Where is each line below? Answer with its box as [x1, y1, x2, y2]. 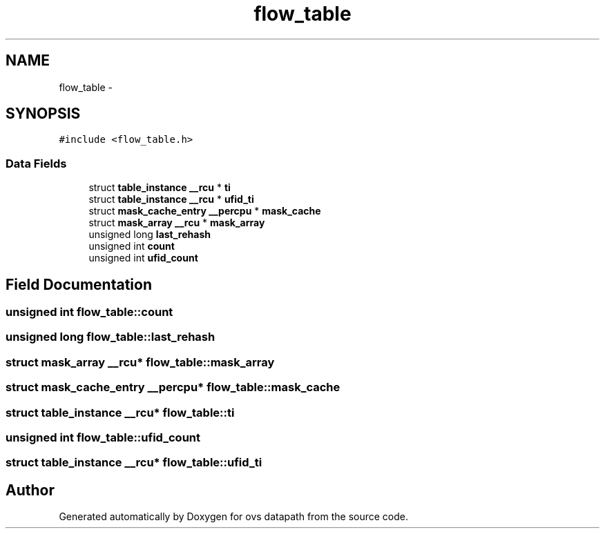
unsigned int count [88, 240, 175, 253]
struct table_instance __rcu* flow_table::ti [6, 405, 235, 419]
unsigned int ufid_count [88, 252, 198, 264]
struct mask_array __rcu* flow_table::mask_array [6, 355, 275, 369]
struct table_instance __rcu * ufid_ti [88, 193, 254, 206]
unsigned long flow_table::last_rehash [6, 330, 215, 344]
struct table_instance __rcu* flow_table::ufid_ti [6, 455, 262, 470]
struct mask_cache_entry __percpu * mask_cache [88, 205, 321, 217]
